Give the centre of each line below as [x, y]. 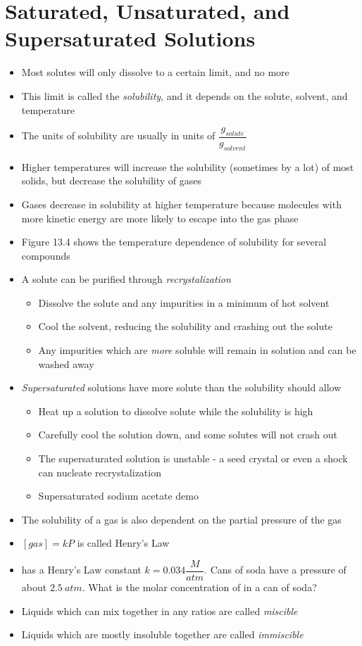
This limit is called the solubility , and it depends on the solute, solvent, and [185, 95]
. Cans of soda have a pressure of [275, 570]
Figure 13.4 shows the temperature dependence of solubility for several [174, 242]
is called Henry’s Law [123, 543]
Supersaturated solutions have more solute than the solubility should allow [181, 387]
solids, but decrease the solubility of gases [112, 180]
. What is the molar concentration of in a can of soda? [199, 587]
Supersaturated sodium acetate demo [118, 496]
